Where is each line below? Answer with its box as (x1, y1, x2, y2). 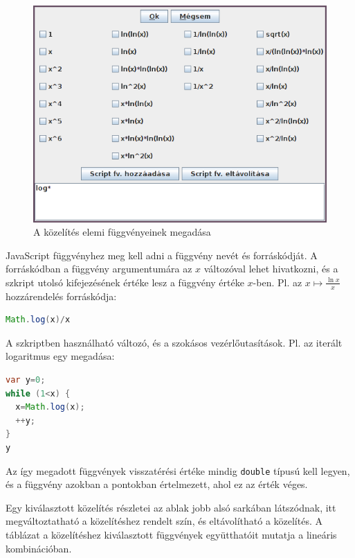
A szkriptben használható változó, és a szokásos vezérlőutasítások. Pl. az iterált (6, 335, 343, 349)
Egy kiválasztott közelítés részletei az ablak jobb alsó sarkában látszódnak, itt (6, 500, 336, 514)
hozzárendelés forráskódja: (6, 288, 117, 303)
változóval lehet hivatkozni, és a (203, 261, 338, 276)
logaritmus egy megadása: (6, 349, 115, 363)
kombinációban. (6, 541, 72, 555)
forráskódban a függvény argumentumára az (6, 261, 192, 276)
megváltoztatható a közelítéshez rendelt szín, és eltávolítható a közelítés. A (6, 514, 322, 528)
